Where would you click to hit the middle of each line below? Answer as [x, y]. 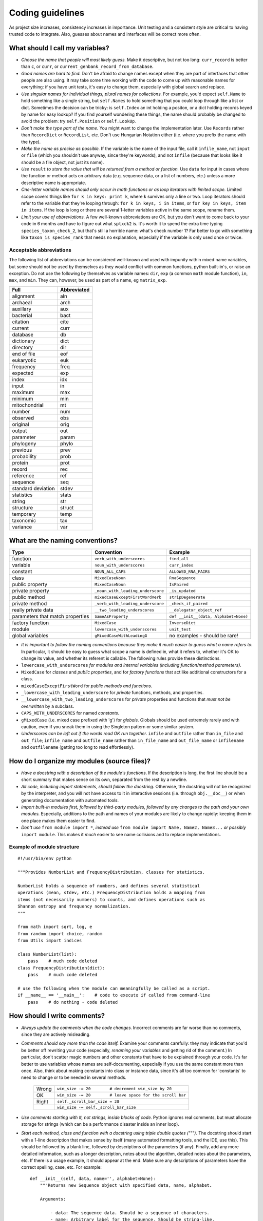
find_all [179, 558]
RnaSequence [182, 578]
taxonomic [24, 520]
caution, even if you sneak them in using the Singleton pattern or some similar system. [108, 726]
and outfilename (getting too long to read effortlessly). [78, 747]
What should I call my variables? [59, 48]
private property [31, 591]
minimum [23, 399]
